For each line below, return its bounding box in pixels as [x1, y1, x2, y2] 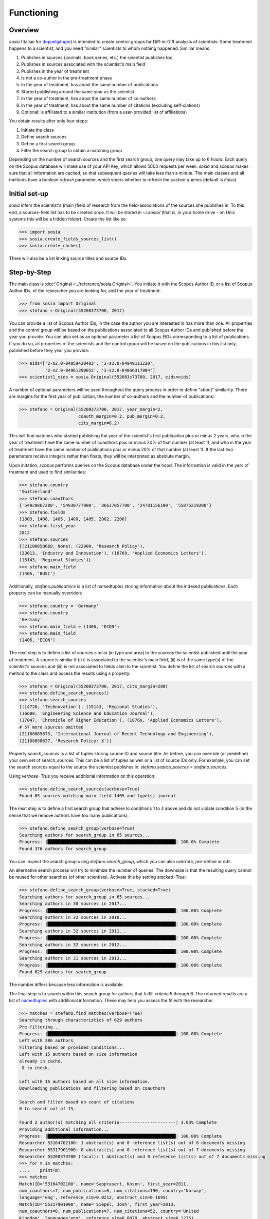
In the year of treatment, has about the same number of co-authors [21, 96, 156, 101]
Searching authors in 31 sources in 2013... [19, 956, 127, 961]
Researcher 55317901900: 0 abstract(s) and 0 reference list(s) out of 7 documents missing [19, 1147, 245, 1153]
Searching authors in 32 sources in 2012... [19, 942, 127, 947]
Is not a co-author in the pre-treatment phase [21, 75, 112, 81]
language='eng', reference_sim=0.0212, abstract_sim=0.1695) [19, 1195, 168, 1200]
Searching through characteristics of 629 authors [19, 1017, 143, 1023]
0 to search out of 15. [19, 1106, 76, 1112]
